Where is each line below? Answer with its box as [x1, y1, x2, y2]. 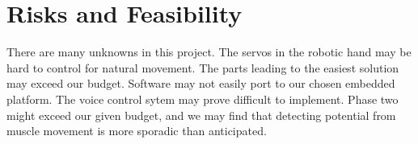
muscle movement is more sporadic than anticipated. [6, 122, 267, 139]
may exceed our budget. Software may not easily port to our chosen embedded [6, 75, 395, 92]
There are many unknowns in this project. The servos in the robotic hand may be [6, 43, 412, 60]
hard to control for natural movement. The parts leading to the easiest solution [6, 59, 399, 76]
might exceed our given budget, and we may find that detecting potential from [6, 106, 396, 123]
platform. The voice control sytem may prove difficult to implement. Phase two [6, 90, 399, 107]
